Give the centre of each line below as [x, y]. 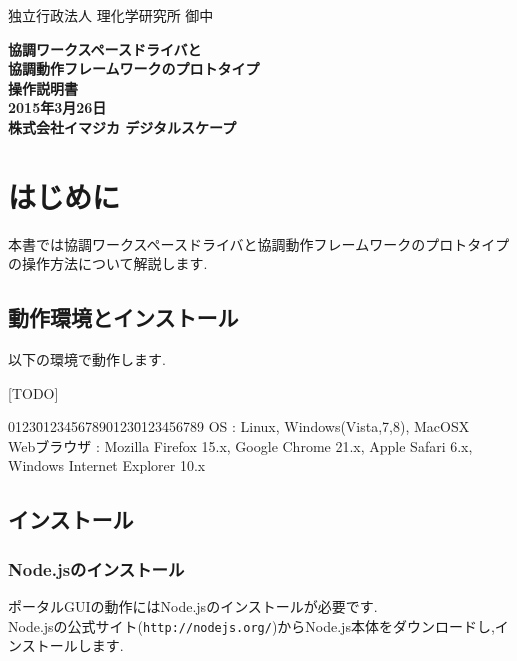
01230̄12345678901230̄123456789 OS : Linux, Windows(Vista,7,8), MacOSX [239, 426]
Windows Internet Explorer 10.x [107, 465]
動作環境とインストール [123, 317]
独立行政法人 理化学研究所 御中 [111, 15]
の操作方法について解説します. [108, 263]
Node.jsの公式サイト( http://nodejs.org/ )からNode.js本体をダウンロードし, [251, 625]
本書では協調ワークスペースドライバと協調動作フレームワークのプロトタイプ [259, 243]
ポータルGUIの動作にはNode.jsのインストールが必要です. [193, 606]
